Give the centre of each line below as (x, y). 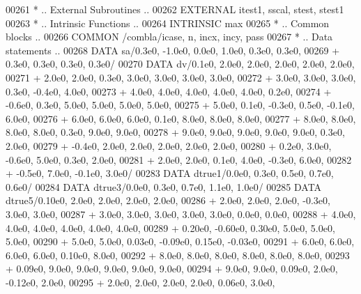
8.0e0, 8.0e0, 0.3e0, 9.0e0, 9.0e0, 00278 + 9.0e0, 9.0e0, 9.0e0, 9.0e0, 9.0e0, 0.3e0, (175, 132)
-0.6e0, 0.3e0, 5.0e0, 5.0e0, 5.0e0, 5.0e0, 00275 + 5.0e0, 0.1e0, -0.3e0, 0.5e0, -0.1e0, (180, 105)
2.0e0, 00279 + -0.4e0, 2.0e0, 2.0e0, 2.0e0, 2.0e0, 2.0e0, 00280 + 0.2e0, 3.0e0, (169, 145)
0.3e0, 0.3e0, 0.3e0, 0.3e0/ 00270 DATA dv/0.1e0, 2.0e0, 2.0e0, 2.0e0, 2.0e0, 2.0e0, (180, 64)
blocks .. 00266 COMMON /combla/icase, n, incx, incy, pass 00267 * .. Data (169, 37)
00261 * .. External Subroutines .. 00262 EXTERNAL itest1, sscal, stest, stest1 (175, 9)
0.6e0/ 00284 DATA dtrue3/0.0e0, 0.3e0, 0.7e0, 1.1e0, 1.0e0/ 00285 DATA (164, 186)
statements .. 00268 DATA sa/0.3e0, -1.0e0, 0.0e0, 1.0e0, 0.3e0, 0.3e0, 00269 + (173, 50)
